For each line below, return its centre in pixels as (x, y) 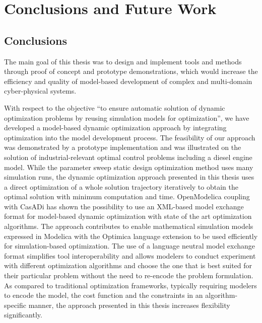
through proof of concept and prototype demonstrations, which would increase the (131, 71)
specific (15, 305)
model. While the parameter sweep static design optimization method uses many (129, 167)
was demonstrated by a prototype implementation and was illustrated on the (123, 147)
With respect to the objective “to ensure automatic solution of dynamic (115, 107)
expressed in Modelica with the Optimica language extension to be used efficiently (131, 236)
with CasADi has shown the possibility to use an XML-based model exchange (124, 206)
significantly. (23, 315)
